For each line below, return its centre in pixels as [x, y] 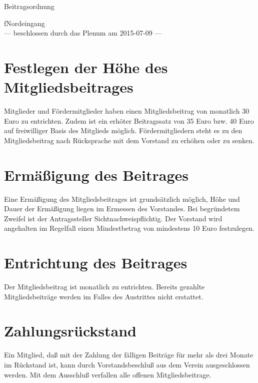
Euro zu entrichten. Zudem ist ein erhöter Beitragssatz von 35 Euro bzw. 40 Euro [129, 120]
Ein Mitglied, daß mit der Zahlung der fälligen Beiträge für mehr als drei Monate [129, 355]
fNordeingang [24, 23]
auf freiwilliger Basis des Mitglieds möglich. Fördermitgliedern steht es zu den [123, 130]
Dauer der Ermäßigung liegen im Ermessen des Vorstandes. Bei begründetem [122, 209]
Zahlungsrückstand [70, 331]
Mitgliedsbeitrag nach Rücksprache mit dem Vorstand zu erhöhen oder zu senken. [129, 140]
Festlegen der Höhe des [86, 67]
